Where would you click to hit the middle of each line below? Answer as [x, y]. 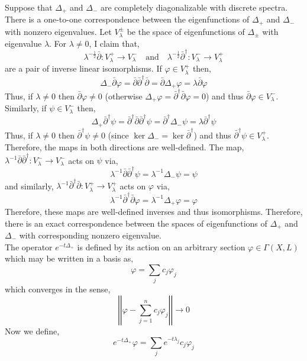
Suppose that [29, 7]
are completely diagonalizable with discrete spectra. [194, 7]
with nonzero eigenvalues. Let [58, 31]
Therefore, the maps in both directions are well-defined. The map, [125, 147]
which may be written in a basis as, [69, 258]
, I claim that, [114, 43]
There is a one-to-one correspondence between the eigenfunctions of [127, 19]
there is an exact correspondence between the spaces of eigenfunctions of [136, 223]
